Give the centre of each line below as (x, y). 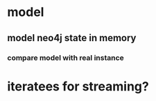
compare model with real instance (66, 58)
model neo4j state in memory (72, 38)
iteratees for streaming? (78, 86)
